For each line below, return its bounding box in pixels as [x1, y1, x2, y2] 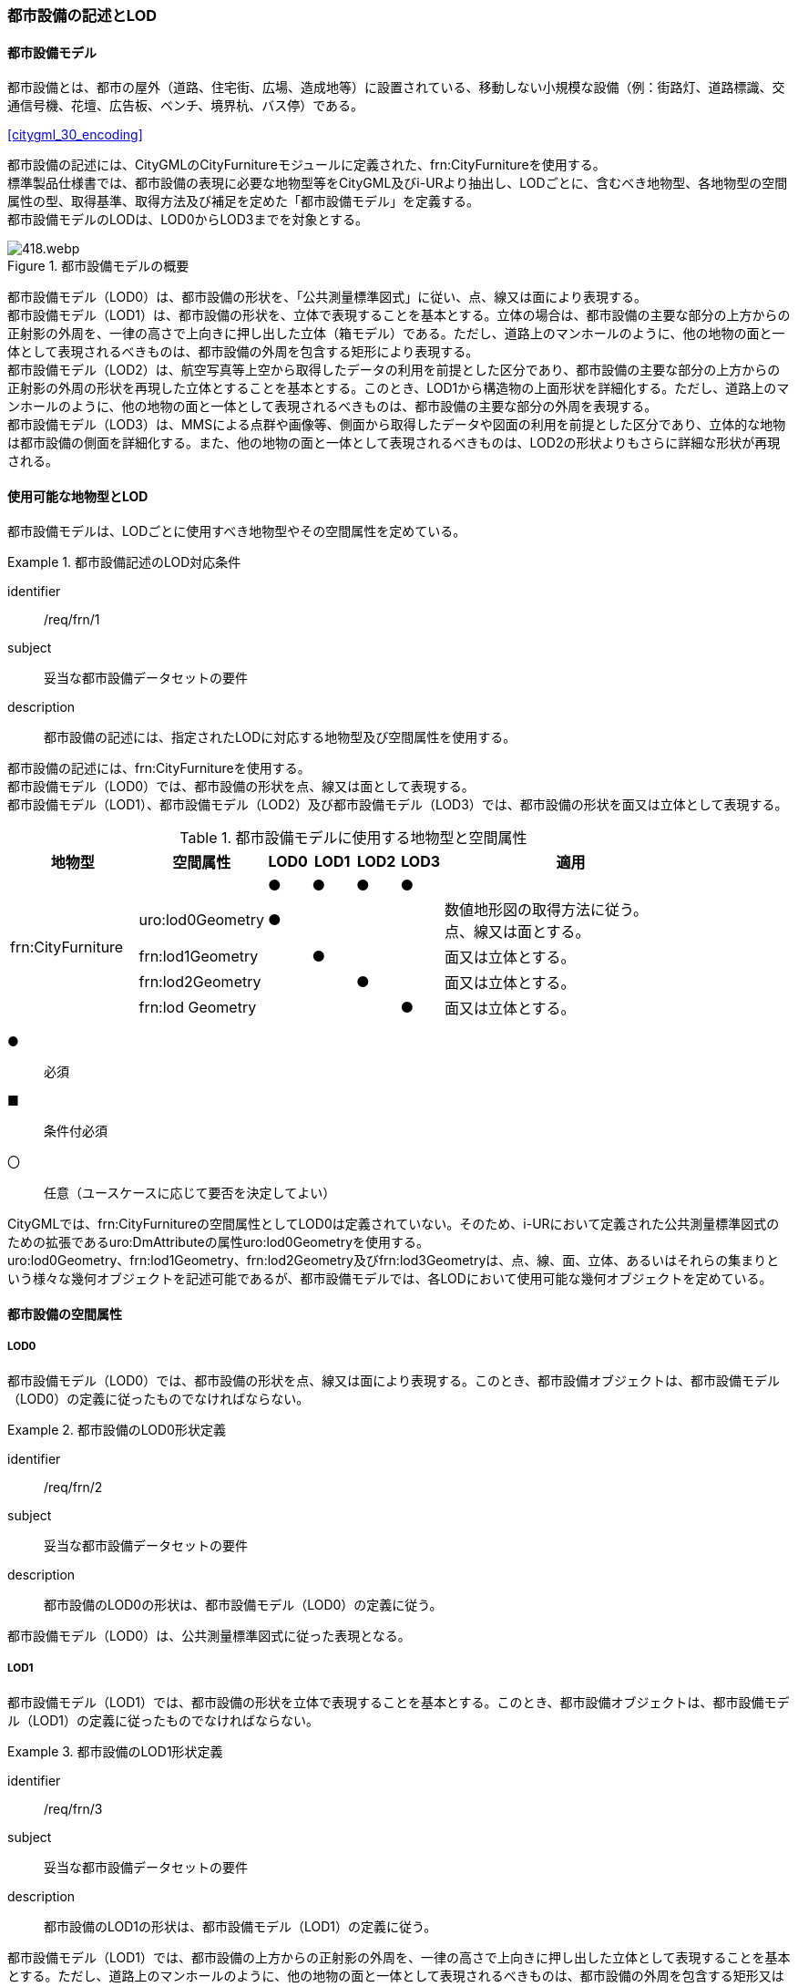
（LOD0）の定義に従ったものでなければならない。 [7, 1390, 310, 1406]
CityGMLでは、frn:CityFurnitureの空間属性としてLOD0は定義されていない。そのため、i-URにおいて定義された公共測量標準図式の [7, 1216, 780, 1232]
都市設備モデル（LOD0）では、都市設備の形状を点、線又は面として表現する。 [7, 778, 475, 795]
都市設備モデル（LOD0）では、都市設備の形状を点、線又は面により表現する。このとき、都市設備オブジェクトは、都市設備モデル [7, 1372, 780, 1388]
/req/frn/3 [44, 1800, 103, 1817]
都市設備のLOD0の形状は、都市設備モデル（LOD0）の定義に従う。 [44, 1596, 443, 1612]
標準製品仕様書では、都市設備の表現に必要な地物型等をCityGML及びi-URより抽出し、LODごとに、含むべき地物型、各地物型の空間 [7, 175, 788, 191]
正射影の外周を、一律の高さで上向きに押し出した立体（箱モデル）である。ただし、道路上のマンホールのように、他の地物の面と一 [7, 325, 785, 342]
